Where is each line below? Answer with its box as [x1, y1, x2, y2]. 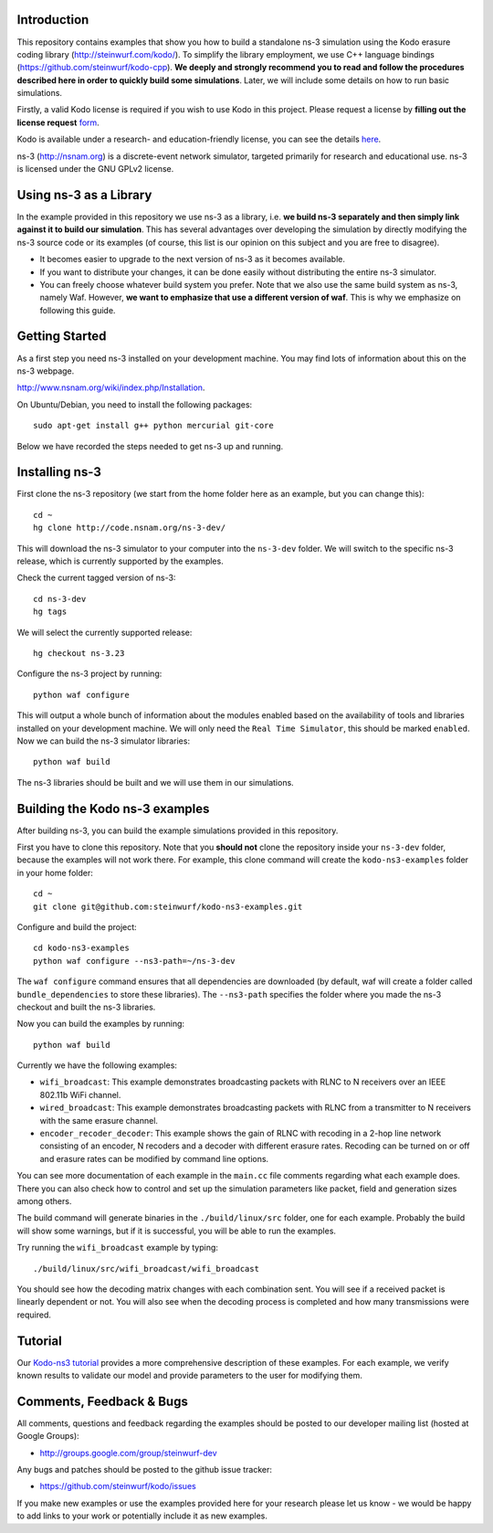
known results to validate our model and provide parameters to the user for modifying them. [16, 1370, 362, 1380]
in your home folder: [16, 867, 93, 878]
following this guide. [39, 304, 116, 315]
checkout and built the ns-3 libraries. [16, 1001, 156, 1012]
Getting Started [16, 329, 107, 344]
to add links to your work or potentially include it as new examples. [16, 1510, 268, 1521]
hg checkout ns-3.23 [33, 648, 125, 658]
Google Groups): [16, 1431, 79, 1442]
